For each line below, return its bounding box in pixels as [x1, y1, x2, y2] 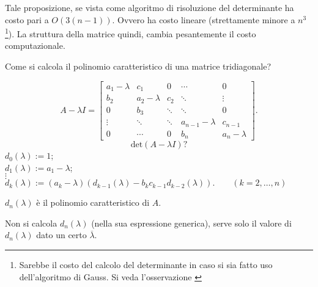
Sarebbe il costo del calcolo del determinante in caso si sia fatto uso [19, 258, 273, 271]
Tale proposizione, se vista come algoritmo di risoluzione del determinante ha [5, 1, 294, 13]
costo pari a [5, 13, 49, 26]
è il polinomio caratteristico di [36, 196, 150, 209]
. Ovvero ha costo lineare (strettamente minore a [112, 13, 295, 26]
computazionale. [5, 39, 65, 52]
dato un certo [36, 228, 87, 241]
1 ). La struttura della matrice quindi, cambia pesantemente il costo [5, 26, 256, 40]
